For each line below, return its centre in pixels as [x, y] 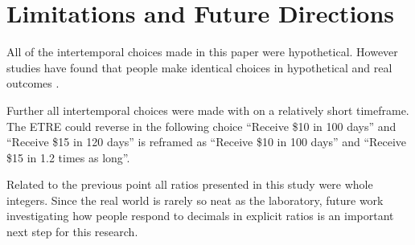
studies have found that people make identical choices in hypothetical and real [199, 67]
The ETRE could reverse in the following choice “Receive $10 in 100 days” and [201, 126]
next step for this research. [72, 232]
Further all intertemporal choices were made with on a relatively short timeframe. [208, 110]
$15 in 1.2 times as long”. [68, 157]
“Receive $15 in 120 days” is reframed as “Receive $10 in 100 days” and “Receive [207, 142]
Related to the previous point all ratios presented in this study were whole [190, 184]
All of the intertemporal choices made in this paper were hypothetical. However [202, 52]
